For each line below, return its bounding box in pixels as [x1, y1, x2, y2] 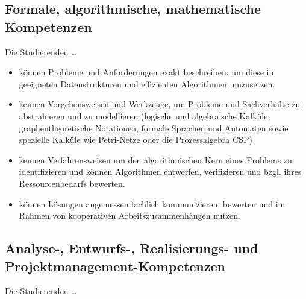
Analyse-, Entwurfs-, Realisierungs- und [5, 239, 258, 257]
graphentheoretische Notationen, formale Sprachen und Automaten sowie [19, 121, 289, 134]
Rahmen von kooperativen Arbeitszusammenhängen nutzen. [19, 209, 240, 222]
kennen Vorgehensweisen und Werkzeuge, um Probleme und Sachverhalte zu [19, 98, 301, 110]
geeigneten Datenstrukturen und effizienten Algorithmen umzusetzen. [19, 77, 275, 90]
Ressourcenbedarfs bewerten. [19, 177, 125, 189]
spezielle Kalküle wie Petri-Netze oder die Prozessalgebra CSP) [19, 133, 252, 146]
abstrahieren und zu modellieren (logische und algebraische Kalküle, [19, 109, 270, 122]
